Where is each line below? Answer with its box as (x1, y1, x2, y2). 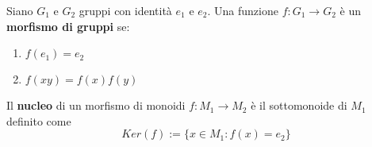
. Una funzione (207, 2, 278, 18)
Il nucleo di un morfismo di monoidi (6, 97, 186, 114)
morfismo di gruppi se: (6, 17, 130, 34)
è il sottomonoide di (251, 97, 347, 114)
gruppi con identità (79, 2, 172, 18)
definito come (6, 112, 71, 129)
